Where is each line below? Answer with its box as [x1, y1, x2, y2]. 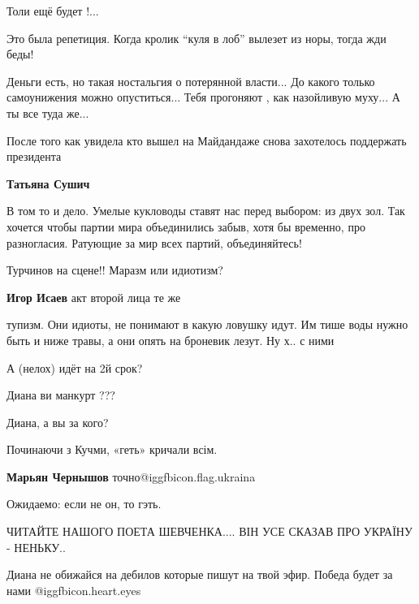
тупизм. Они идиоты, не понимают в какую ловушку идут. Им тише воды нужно [6, 316, 408, 333]
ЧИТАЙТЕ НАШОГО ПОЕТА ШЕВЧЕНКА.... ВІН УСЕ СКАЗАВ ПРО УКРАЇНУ [6, 523, 413, 540]
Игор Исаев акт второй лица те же [6, 288, 181, 305]
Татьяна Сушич [6, 175, 90, 192]
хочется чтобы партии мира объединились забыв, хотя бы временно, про [6, 218, 365, 235]
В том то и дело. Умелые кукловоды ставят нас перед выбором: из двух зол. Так [6, 202, 405, 219]
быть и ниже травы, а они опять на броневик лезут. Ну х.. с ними [6, 331, 335, 348]
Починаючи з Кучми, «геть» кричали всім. [6, 441, 218, 458]
